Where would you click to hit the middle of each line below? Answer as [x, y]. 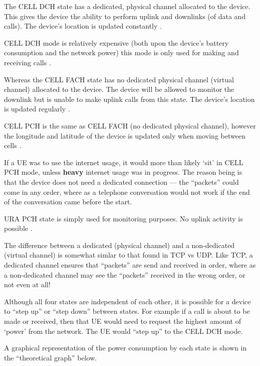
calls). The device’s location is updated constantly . [83, 26]
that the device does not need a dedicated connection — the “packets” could [121, 181]
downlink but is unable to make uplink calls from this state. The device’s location [129, 99]
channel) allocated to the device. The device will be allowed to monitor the [119, 89]
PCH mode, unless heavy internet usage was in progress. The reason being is [123, 172]
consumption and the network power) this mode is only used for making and [121, 52]
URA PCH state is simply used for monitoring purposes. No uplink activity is [123, 218]
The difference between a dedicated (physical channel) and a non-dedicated [119, 245]
